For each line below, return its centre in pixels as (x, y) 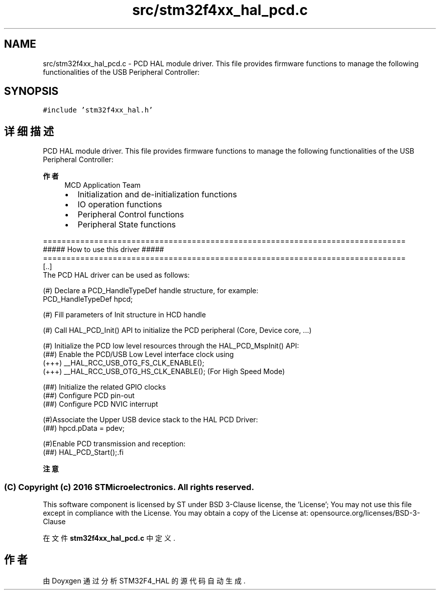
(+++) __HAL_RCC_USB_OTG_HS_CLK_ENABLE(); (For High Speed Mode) (164, 372)
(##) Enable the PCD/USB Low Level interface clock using (138, 354)
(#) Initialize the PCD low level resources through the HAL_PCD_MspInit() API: (171, 346)
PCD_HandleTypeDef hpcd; (88, 299)
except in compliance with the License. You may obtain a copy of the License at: (176, 513)
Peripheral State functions (127, 225)
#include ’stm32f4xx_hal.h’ (98, 110)
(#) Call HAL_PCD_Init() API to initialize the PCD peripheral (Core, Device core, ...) (177, 330)
